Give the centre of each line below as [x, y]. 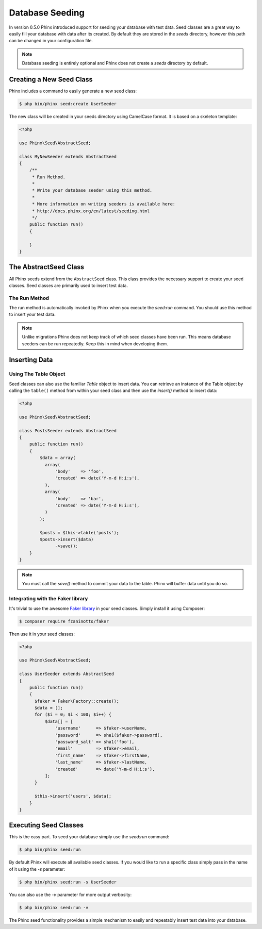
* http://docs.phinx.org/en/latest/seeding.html [91, 211]
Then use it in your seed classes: [42, 634]
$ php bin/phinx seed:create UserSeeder [68, 104]
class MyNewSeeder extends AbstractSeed [68, 156]
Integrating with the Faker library [49, 599]
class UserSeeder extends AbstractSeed [66, 674]
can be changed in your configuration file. [51, 41]
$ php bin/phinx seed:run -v [54, 907]
